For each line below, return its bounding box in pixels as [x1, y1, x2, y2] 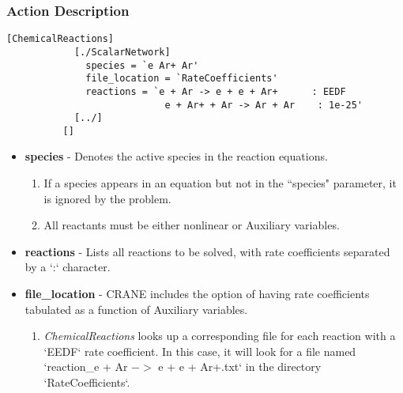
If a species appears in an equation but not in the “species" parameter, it [43, 175, 397, 191]
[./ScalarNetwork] [73, 46, 171, 58]
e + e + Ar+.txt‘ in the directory [158, 358, 322, 375]
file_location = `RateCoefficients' [85, 73, 278, 85]
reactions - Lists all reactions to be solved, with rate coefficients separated [24, 243, 390, 259]
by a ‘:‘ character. [24, 259, 111, 275]
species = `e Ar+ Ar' [85, 59, 199, 71]
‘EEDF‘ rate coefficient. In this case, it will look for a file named [43, 342, 356, 359]
